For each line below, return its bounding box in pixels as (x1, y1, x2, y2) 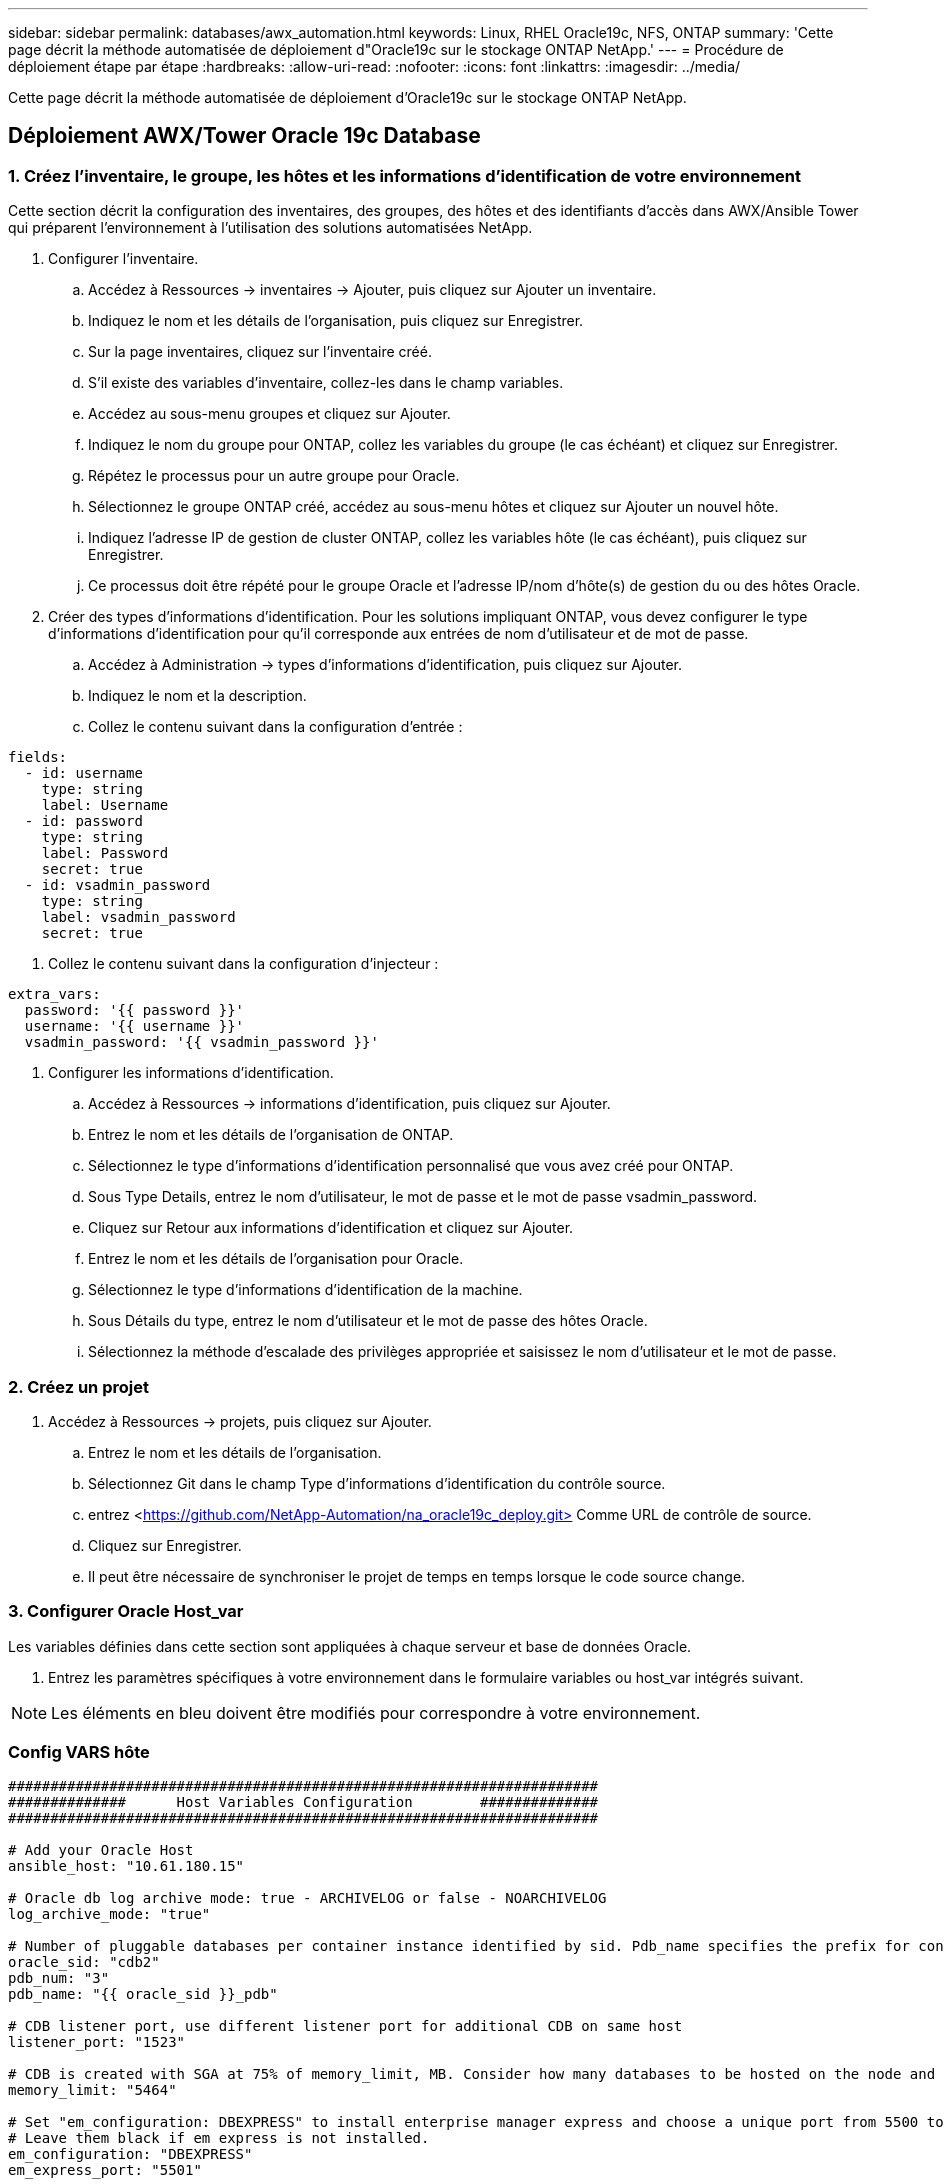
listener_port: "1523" (8, 2034, 186, 2051)
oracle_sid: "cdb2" (8, 1954, 160, 1971)
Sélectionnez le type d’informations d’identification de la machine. (88, 1281, 523, 1299)
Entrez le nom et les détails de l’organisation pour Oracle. (88, 1250, 464, 1268)
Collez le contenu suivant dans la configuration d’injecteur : (48, 955, 439, 973)
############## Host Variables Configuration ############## (8, 1794, 599, 1811)
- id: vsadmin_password (24, 877, 211, 894)
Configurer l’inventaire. (48, 250, 199, 268)
